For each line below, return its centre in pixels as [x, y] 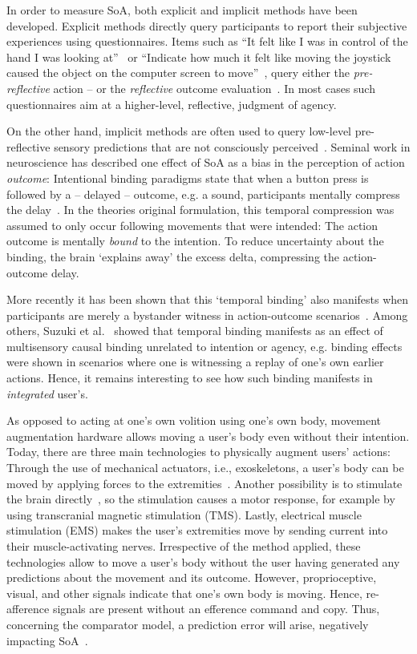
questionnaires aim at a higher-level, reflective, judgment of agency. [172, 104]
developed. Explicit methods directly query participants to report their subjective [207, 25]
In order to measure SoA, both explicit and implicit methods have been [182, 10]
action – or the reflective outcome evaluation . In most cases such [214, 88]
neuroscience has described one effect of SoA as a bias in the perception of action [206, 162]
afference [28, 609]
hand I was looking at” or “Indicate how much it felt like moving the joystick [199, 57]
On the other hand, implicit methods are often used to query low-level [179, 131]
